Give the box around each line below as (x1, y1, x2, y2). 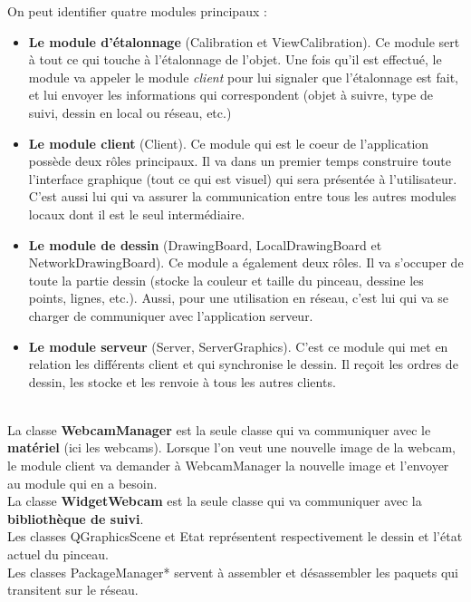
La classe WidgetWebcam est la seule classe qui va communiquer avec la (7, 491, 422, 510)
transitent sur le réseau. (7, 580, 139, 599)
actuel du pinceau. (7, 545, 110, 564)
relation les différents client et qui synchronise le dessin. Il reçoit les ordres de (28, 354, 458, 374)
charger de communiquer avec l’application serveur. (28, 306, 313, 325)
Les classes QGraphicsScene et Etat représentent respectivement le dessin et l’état (7, 527, 463, 546)
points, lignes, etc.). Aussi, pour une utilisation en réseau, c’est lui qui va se (28, 288, 448, 307)
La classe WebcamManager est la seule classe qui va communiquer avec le (7, 420, 431, 439)
